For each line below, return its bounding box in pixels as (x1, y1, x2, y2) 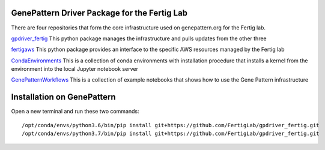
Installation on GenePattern (11, 92, 117, 102)
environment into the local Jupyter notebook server (11, 65, 138, 73)
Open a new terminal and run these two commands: (11, 108, 139, 115)
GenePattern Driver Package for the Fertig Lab (11, 8, 188, 18)
